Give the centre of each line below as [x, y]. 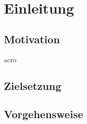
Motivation [32, 39]
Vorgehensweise [43, 114]
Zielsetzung [33, 85]
